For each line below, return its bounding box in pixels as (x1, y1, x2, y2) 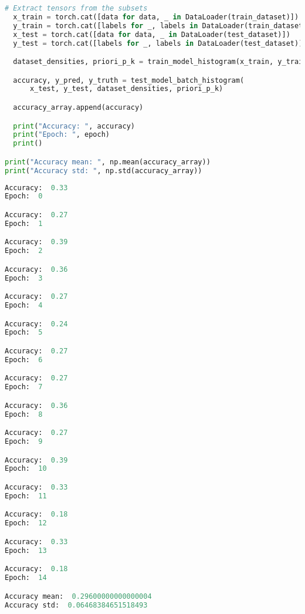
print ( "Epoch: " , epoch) (13, 130, 110, 139)
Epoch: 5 (5, 328, 43, 337)
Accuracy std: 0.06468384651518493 (5, 600, 148, 609)
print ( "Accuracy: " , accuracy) (13, 122, 135, 130)
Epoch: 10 (5, 464, 47, 473)
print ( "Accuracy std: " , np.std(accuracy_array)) (5, 166, 202, 175)
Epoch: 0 (5, 192, 43, 201)
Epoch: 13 (5, 546, 47, 555)
